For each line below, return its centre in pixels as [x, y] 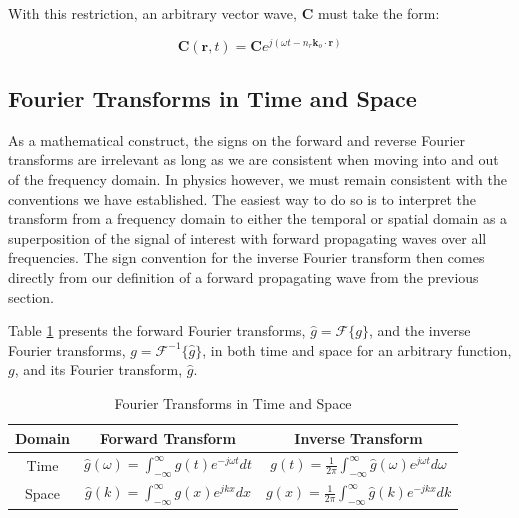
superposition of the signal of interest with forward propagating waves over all [247, 237]
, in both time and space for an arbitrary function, [357, 349]
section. [31, 296]
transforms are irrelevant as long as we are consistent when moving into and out [253, 159]
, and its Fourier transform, [98, 369]
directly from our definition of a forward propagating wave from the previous [243, 277]
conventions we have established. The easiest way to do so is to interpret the [242, 198]
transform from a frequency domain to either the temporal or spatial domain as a [258, 218]
